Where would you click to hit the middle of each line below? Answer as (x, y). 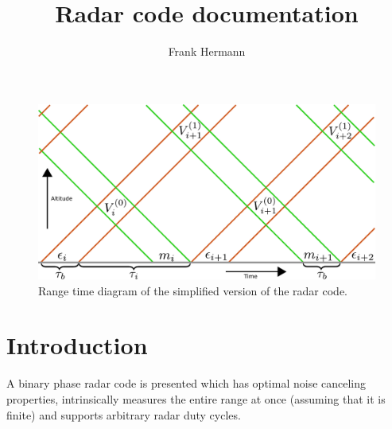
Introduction (77, 345)
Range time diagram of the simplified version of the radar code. (193, 290)
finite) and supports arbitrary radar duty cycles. (124, 414)
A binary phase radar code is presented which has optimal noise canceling (186, 383)
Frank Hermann (207, 51)
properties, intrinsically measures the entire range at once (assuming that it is (196, 398)
